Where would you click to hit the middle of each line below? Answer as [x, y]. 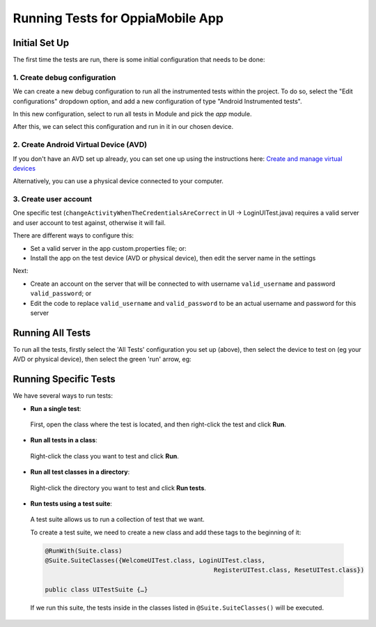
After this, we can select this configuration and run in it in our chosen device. [123, 127]
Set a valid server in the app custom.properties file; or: [109, 248]
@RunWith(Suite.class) [84, 551]
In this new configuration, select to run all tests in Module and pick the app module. [132, 114]
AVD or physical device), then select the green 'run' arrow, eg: [102, 359]
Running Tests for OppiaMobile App [118, 18]
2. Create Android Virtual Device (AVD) [80, 145]
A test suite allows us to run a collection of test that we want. [117, 520]
